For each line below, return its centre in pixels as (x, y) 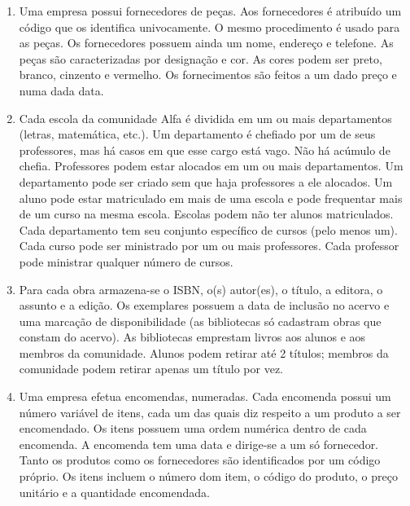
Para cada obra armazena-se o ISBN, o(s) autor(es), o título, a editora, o (201, 289)
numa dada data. (61, 90)
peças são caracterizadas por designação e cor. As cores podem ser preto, (201, 58)
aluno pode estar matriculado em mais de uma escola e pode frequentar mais (211, 198)
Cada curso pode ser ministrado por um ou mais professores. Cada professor (209, 246)
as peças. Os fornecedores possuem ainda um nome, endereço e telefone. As (206, 43)
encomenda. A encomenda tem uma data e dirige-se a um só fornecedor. (199, 444)
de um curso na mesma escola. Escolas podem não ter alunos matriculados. (206, 214)
